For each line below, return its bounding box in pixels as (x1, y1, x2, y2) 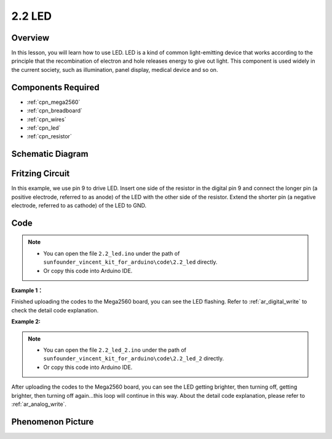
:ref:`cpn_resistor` (26, 133, 72, 140)
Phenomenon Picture (11, 416, 94, 427)
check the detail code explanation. (11, 306, 99, 314)
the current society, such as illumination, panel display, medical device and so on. (11, 66, 218, 73)
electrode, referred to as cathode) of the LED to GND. (11, 202, 147, 209)
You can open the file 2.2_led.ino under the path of (43, 250, 180, 257)
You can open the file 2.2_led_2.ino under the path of (43, 346, 187, 354)
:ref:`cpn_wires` (26, 116, 67, 123)
